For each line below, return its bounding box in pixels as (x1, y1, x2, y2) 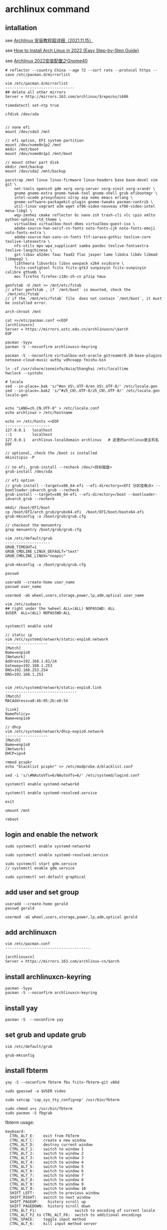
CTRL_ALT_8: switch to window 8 (9, 1177, 84, 1182)
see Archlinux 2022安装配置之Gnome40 (5, 58, 88, 64)
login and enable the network (5, 830, 98, 839)
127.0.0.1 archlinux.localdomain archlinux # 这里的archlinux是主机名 (5, 437, 159, 442)
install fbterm (5, 1066, 48, 1075)
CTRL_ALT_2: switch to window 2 (9, 1151, 84, 1156)
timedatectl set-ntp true (5, 103, 59, 108)
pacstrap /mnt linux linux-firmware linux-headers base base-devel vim (5, 178, 157, 183)
